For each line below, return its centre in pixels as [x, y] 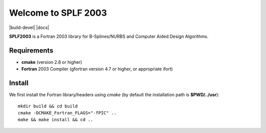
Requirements [31, 50]
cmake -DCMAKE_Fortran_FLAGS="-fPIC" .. [67, 113]
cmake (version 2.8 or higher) [52, 62]
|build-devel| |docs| [29, 27]
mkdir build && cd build [48, 106]
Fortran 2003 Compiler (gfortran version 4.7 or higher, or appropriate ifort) [97, 69]
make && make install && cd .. [56, 120]
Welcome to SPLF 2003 [58, 13]
